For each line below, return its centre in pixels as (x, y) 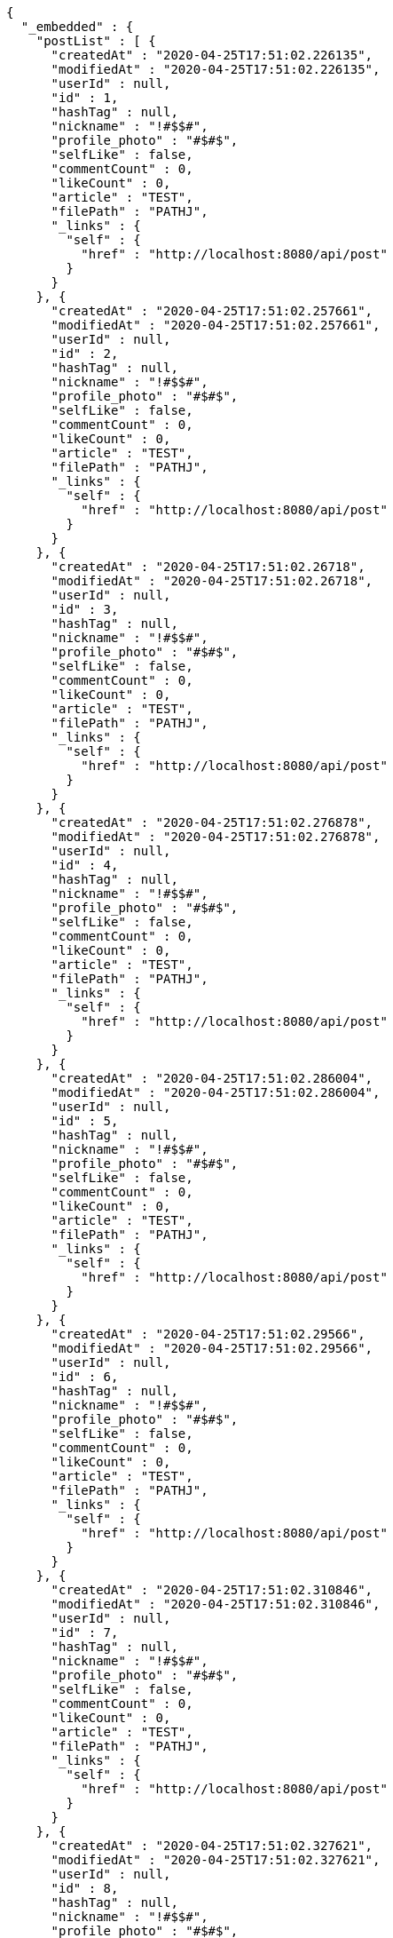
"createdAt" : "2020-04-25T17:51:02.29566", (208, 1334)
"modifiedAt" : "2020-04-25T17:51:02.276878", (216, 837)
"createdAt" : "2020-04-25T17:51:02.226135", (212, 55)
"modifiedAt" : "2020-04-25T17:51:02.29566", (212, 1348)
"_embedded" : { (77, 27)
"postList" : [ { (96, 41)
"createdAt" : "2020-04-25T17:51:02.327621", (212, 1846)
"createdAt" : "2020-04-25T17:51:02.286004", (212, 1078)
